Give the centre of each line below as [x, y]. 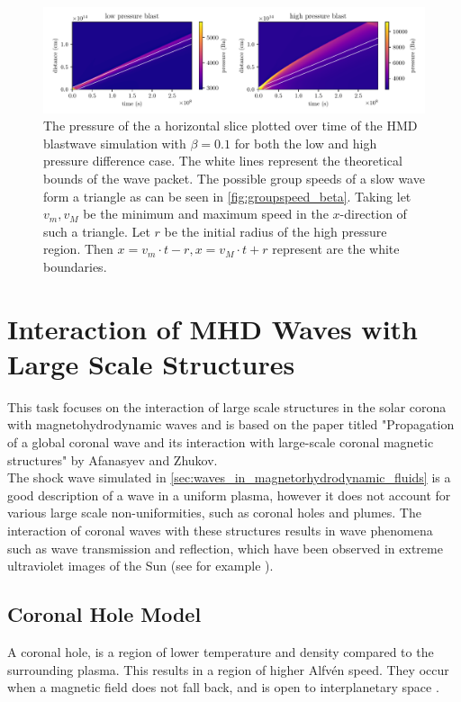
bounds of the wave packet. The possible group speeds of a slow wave [234, 178]
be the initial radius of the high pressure [276, 231]
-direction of [373, 214]
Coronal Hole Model [104, 614]
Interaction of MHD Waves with [212, 328]
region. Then [78, 249]
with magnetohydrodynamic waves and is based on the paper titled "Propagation [231, 424]
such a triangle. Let [97, 231]
